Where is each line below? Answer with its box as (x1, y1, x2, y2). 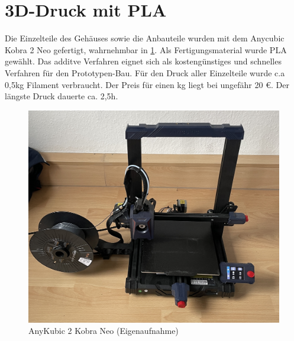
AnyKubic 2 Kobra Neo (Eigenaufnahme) (28, 324, 179, 337)
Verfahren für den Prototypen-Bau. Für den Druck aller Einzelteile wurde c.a (5, 66, 285, 79)
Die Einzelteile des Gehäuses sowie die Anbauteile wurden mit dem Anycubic (5, 32, 285, 44)
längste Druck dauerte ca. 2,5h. (5, 90, 118, 102)
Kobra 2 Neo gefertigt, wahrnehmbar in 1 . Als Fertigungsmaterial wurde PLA (5, 43, 287, 56)
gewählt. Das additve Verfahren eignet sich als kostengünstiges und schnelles (5, 55, 282, 67)
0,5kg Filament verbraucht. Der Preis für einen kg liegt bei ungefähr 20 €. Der (5, 78, 289, 90)
